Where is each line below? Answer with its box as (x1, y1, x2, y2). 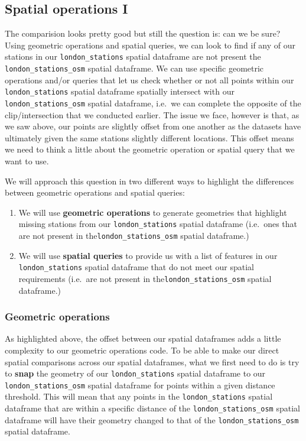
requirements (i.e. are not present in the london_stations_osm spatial (18, 272, 272, 284)
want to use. (5, 154, 49, 167)
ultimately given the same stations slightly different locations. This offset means (5, 131, 294, 144)
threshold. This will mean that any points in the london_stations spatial (5, 390, 273, 403)
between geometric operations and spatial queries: (5, 186, 185, 199)
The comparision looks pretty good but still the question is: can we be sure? (5, 27, 281, 40)
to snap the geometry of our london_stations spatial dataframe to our (5, 367, 266, 380)
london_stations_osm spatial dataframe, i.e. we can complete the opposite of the (5, 96, 301, 109)
